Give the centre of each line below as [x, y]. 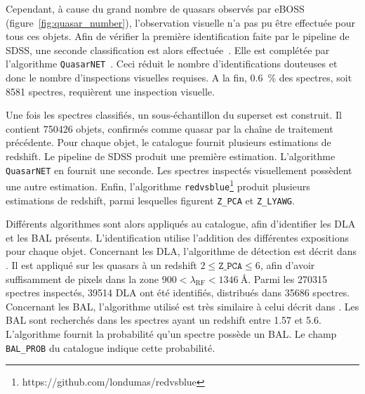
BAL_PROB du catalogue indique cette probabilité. [111, 347]
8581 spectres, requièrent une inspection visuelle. [110, 91]
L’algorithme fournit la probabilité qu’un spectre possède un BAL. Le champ [171, 333]
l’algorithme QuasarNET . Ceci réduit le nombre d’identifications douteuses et [172, 64]
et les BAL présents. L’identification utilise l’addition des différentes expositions [177, 237]
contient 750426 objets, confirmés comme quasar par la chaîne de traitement [170, 128]
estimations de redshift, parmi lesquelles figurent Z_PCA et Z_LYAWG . [150, 200]
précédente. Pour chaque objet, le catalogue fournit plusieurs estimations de [168, 142]
